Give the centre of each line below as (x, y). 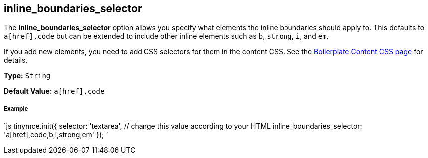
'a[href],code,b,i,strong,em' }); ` (56, 135)
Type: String (27, 76)
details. (16, 60)
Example (16, 108)
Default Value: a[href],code (54, 91)
